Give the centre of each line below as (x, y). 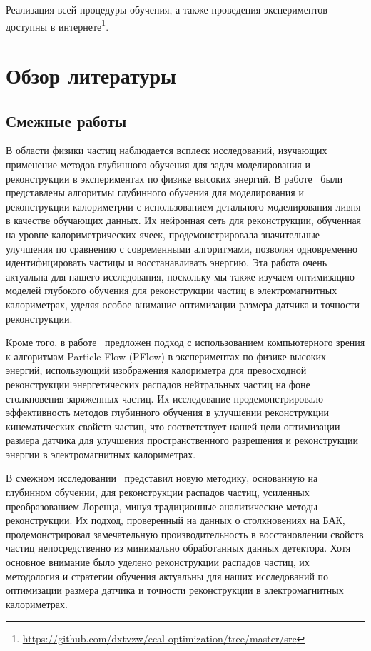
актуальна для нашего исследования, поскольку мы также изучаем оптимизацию (180, 276)
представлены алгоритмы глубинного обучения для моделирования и (155, 192)
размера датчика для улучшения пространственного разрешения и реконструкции (182, 440)
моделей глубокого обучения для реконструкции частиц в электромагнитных (172, 290)
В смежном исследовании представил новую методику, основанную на (162, 478)
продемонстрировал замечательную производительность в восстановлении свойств (185, 534)
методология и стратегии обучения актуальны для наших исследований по (167, 576)
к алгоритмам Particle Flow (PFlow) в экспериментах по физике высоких (166, 356)
